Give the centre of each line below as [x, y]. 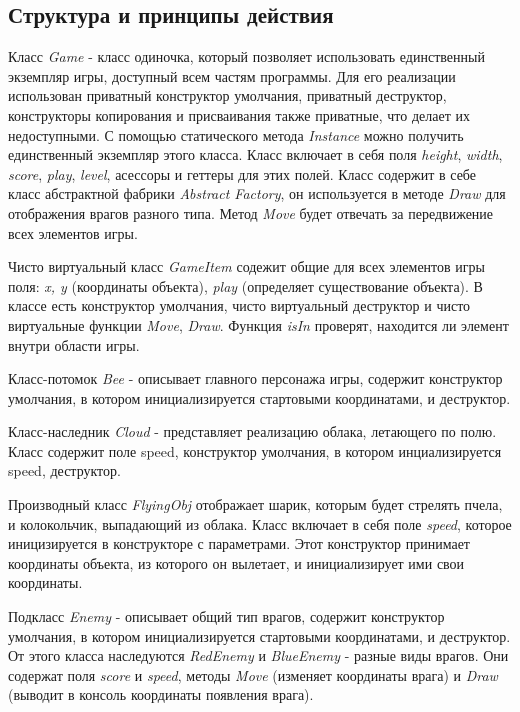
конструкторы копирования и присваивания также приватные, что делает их [239, 114]
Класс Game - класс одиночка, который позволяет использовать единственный [246, 56]
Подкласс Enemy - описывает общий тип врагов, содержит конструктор [226, 616]
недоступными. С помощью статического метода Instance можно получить [236, 134]
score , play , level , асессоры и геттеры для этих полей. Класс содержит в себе [242, 173]
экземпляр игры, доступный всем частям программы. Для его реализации [232, 75]
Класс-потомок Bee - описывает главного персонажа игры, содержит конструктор [255, 378]
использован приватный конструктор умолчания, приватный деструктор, [227, 95]
